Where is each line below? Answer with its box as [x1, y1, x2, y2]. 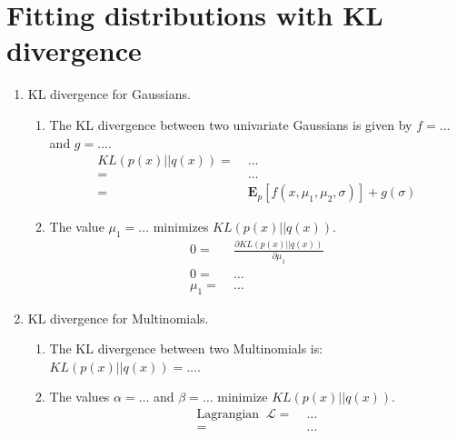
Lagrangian [196, 407, 260, 421]
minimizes [153, 217, 209, 236]
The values [49, 387, 110, 406]
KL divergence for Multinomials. [27, 308, 209, 327]
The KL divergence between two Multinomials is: [49, 339, 323, 358]
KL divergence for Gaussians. [27, 85, 191, 104]
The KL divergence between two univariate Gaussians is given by [49, 114, 412, 134]
